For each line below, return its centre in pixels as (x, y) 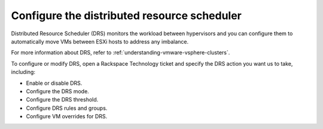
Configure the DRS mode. (57, 91)
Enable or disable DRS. (54, 83)
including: (23, 72)
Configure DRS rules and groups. (67, 108)
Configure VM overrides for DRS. (67, 116)
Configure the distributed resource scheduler (127, 16)
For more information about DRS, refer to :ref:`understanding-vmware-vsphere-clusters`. (121, 53)
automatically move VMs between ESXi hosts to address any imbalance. (100, 41)
